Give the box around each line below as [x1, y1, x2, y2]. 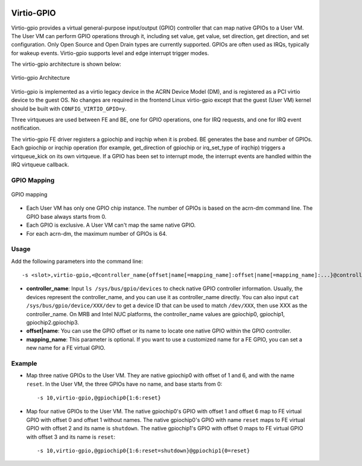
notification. [11, 125, 41, 132]
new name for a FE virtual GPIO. [26, 345, 106, 352]
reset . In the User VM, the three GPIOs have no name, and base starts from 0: [26, 380, 223, 387]
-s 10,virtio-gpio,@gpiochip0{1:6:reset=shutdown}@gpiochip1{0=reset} [37, 447, 250, 455]
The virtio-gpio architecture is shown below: [11, 60, 121, 68]
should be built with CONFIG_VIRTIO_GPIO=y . [11, 105, 127, 112]
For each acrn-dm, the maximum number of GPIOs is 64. [26, 230, 167, 237]
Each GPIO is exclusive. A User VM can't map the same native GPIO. [26, 221, 196, 229]
